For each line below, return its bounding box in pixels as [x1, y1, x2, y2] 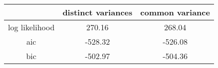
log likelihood [8, 21, 55, 33]
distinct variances [62, 6, 133, 18]
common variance [140, 6, 210, 18]
